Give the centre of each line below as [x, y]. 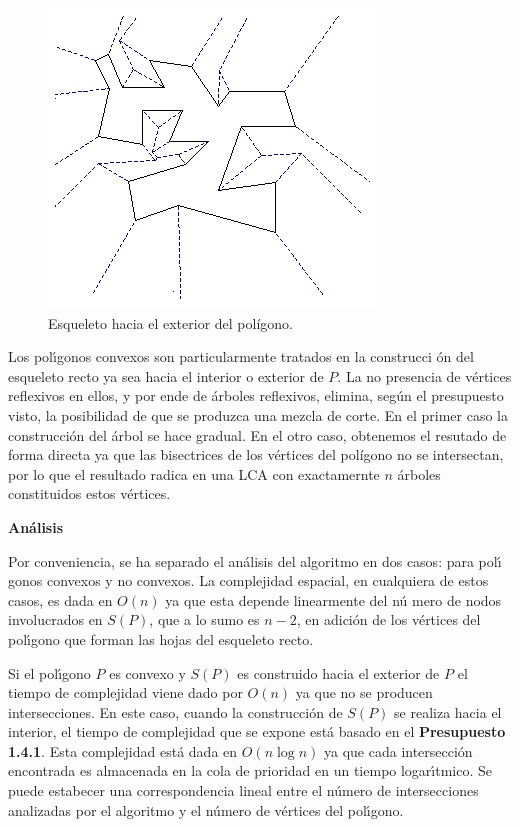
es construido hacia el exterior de [338, 672]
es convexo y [147, 672]
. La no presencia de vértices [424, 375]
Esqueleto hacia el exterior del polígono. [170, 322]
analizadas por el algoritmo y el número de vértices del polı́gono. [206, 809]
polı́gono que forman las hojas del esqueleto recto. [161, 638]
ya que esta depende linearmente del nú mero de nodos [333, 599]
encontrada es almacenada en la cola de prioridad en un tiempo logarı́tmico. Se [250, 770]
